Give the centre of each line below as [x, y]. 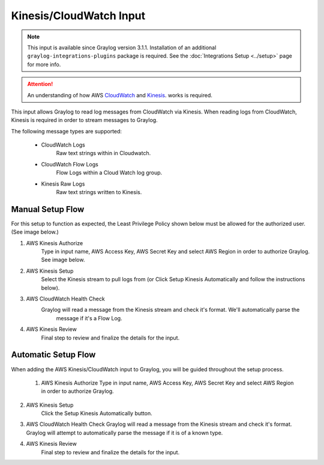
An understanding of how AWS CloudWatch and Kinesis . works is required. [120, 95]
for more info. [44, 64]
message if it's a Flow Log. [89, 318]
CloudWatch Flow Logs [70, 164]
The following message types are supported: [67, 131]
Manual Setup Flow [48, 209]
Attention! [40, 84]
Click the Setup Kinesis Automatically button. [97, 413]
